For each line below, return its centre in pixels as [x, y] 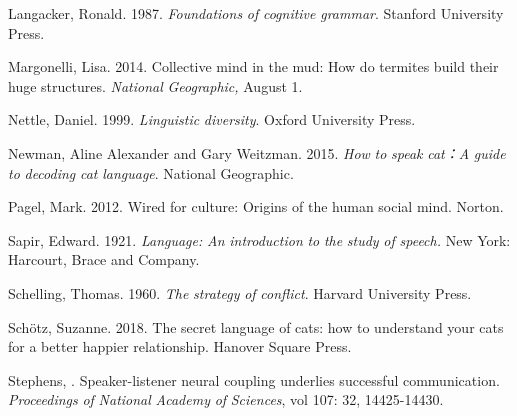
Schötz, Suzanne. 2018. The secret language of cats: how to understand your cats [256, 326]
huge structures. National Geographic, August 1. [155, 85]
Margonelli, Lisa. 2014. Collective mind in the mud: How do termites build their [253, 66]
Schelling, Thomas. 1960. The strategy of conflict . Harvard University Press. [240, 292]
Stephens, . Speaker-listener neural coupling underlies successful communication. [254, 379]
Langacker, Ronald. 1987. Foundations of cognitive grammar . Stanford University [256, 13]
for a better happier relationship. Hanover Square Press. [180, 346]
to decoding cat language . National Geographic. [151, 172]
